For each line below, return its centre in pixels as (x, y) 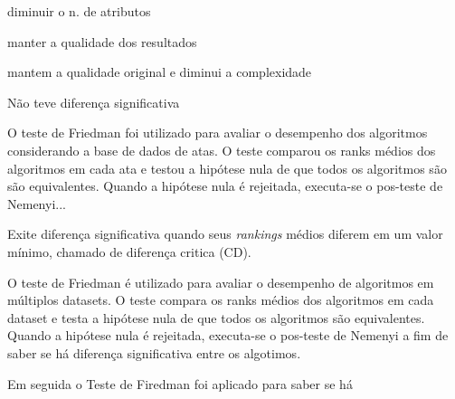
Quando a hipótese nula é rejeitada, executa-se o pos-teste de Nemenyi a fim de (228, 335)
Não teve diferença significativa (94, 102)
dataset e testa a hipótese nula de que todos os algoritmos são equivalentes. (216, 317)
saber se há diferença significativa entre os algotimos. (154, 352)
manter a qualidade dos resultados (102, 41)
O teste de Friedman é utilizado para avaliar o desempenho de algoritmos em (221, 282)
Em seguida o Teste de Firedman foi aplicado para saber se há (180, 383)
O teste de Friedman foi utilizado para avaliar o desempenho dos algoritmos (218, 133)
